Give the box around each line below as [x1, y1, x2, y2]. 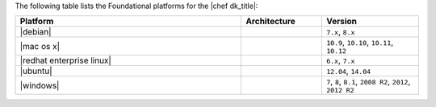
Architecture [245, 16, 296, 27]
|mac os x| [19, 40, 61, 51]
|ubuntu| [19, 65, 52, 76]
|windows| [19, 80, 60, 91]
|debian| [19, 27, 52, 38]
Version [325, 16, 358, 27]
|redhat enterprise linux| [19, 55, 112, 66]
